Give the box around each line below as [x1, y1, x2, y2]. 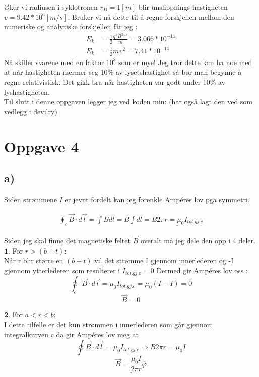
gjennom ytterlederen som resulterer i [4, 265, 120, 275]
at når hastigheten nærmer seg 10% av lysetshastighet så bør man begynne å [4, 67, 242, 77]
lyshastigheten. [4, 86, 50, 97]
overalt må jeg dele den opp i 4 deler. [140, 235, 255, 246]
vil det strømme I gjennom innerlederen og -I [94, 255, 234, 266]
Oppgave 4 [4, 136, 79, 156]
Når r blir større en [4, 255, 63, 266]
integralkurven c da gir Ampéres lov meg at [4, 329, 139, 339]
